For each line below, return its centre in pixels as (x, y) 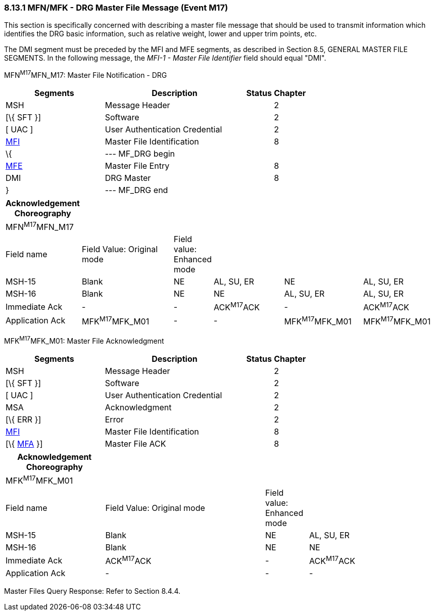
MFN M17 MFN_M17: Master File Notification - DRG (86, 75)
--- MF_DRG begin (140, 154)
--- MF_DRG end (136, 190)
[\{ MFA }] (24, 443)
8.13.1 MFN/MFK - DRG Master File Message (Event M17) (116, 8)
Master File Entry (137, 166)
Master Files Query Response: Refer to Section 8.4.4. (92, 591)
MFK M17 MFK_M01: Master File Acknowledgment (84, 340)
